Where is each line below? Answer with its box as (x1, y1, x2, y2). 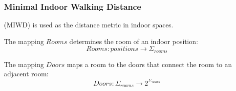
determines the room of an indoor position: (69, 36, 198, 46)
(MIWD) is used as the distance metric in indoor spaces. (4, 20, 173, 30)
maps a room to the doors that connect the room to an (67, 59, 232, 69)
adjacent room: (4, 68, 49, 79)
